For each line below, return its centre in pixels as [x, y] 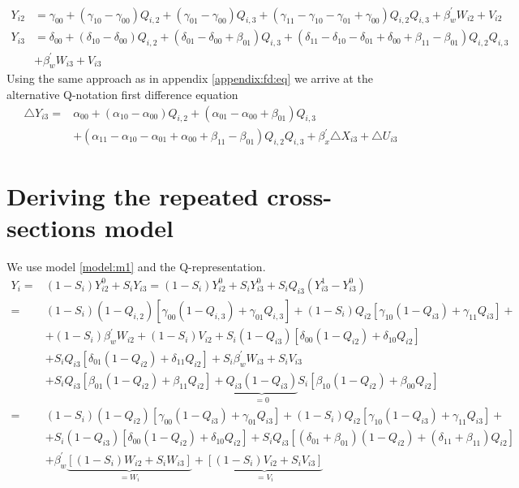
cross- [300, 196]
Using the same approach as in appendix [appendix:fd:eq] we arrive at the [190, 78]
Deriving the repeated [133, 196]
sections [51, 228]
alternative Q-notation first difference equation [122, 95]
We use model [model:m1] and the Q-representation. [136, 267]
